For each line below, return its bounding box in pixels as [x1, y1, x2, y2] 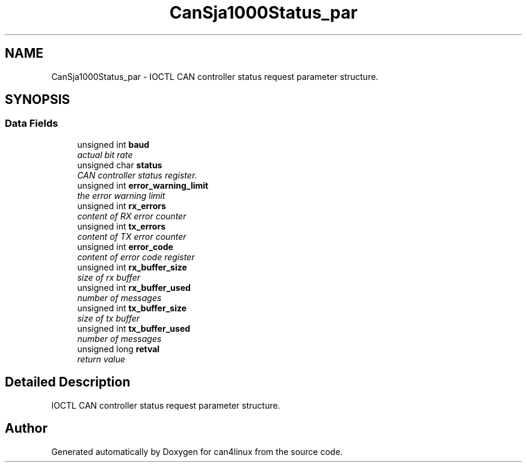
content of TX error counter [77, 231, 186, 242]
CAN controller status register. [77, 169, 197, 180]
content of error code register [77, 251, 195, 262]
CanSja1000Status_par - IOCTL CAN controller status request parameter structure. [51, 71, 378, 82]
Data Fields [5, 117, 58, 130]
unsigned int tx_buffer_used [77, 323, 191, 334]
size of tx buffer [77, 313, 140, 323]
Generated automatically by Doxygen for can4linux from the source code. [51, 446, 343, 457]
